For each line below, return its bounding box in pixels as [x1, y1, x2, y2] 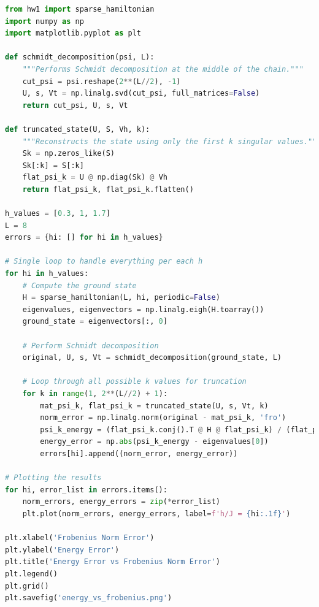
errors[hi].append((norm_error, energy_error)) [40, 449, 238, 458]
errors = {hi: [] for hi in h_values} [5, 233, 163, 242]
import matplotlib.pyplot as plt [5, 29, 141, 38]
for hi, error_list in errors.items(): [5, 485, 167, 494]
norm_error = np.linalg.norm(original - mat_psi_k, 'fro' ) [40, 413, 286, 422]
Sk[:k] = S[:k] [22, 161, 84, 170]
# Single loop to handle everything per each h [5, 257, 203, 266]
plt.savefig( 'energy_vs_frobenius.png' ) [5, 594, 172, 603]
